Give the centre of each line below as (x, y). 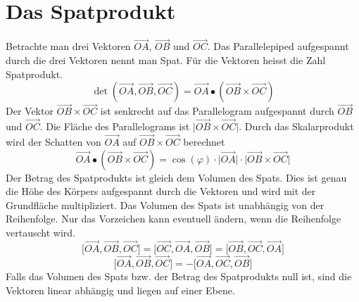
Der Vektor (30, 111)
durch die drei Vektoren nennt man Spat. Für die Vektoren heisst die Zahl (166, 59)
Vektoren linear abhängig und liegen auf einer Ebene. (120, 290)
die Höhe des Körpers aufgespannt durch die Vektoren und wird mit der (161, 191)
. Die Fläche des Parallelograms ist (115, 126)
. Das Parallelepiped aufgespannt (278, 46)
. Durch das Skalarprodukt (296, 126)
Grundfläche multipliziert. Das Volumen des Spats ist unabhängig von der (165, 205)
